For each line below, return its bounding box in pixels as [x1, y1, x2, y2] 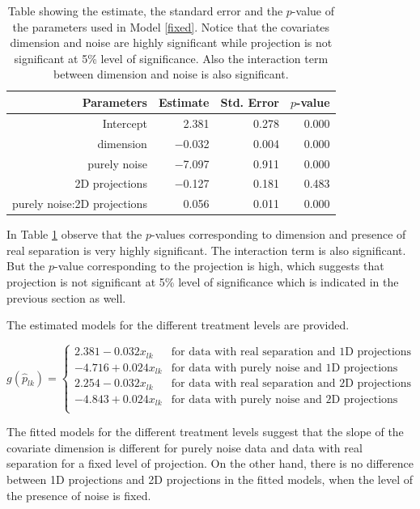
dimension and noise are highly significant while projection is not [10, 34, 333, 51]
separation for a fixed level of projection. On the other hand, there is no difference [6, 455, 414, 472]
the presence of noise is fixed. [6, 486, 151, 503]
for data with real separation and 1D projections [171, 346, 412, 358]
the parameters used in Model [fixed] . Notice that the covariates [12, 18, 330, 35]
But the [6, 257, 45, 274]
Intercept [102, 114, 147, 131]
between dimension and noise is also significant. [53, 66, 289, 83]
